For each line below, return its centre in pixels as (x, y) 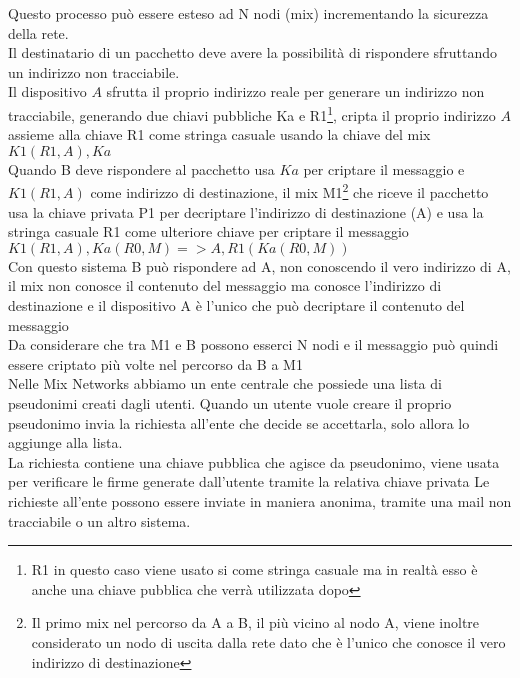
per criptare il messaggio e (384, 168)
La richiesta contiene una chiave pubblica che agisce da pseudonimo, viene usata (254, 461)
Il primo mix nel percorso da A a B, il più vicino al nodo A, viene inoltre (255, 622)
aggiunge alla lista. (65, 442)
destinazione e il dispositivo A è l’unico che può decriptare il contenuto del (236, 305)
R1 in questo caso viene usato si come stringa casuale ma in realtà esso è (254, 569)
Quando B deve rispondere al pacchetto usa (141, 168)
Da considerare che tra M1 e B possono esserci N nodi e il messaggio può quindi (253, 344)
